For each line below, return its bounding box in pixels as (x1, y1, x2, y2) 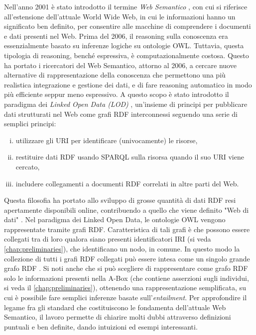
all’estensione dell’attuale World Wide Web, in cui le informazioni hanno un (4, 11, 236, 21)
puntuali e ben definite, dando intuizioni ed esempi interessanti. (4, 321, 198, 332)
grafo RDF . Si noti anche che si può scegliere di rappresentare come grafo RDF (4, 263, 248, 273)
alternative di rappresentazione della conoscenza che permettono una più (4, 70, 226, 80)
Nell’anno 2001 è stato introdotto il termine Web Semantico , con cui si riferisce (4, 1, 248, 11)
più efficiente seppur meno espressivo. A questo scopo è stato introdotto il (4, 89, 229, 99)
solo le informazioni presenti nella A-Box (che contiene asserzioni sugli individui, (4, 272, 249, 283)
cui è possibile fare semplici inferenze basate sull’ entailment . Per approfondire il (4, 292, 247, 303)
